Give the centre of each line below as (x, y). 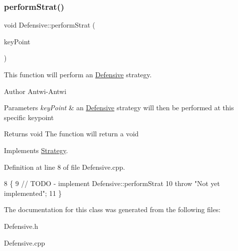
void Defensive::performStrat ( (50, 25)
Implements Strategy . (36, 150)
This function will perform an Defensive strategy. (78, 74)
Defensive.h (21, 226)
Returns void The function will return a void (71, 134)
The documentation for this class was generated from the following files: (112, 209)
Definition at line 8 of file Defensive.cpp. (65, 167)
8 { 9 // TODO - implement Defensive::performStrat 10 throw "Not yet (112, 183)
